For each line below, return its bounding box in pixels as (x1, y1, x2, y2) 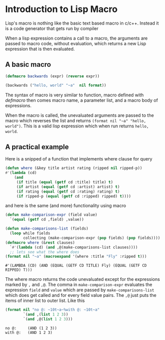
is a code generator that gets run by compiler (5, 25, 99, 31)
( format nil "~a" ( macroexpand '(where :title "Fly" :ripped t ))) (5, 254, 147, 259)
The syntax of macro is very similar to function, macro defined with (5, 92, 144, 98)
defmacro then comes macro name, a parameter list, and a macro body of (5, 97, 158, 103)
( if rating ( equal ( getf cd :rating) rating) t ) (16, 189, 120, 194)
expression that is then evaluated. (5, 46, 75, 52)
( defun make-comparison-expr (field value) (5, 212, 98, 218)
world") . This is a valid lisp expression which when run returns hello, (5, 123, 149, 129)
